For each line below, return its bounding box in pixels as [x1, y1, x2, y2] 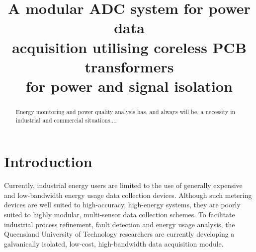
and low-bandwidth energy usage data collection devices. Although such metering [4, 189, 252, 200]
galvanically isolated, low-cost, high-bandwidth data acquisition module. [4, 238, 224, 249]
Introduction [4, 151, 92, 172]
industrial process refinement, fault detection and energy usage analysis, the [4, 219, 235, 229]
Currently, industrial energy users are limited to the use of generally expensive [4, 180, 243, 190]
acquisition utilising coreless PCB [12, 37, 247, 57]
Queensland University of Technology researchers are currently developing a [4, 229, 235, 239]
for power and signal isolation [26, 75, 233, 96]
